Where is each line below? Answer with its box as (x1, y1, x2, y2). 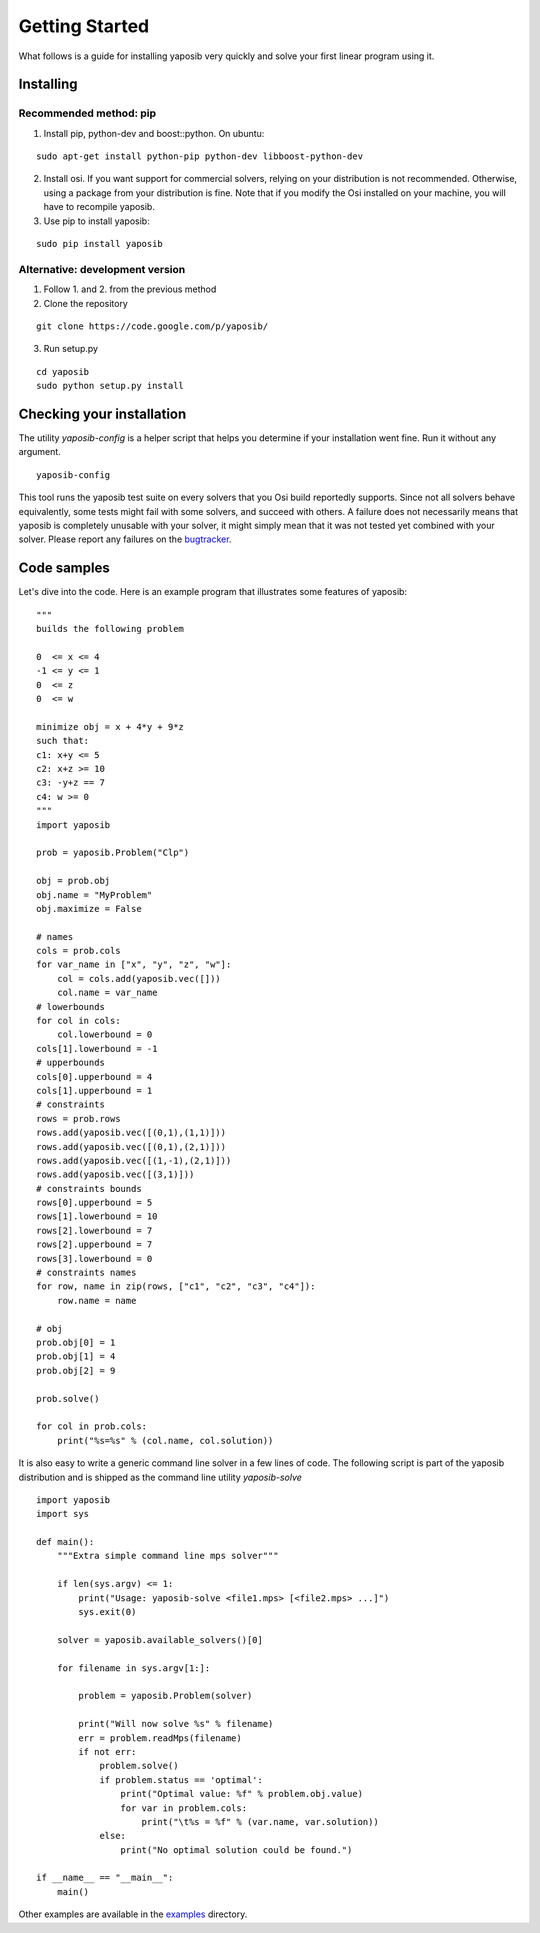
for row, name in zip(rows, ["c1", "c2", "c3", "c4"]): (36, 1281, 316, 1292)
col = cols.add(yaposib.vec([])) (56, 973, 222, 984)
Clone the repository (43, 297, 129, 309)
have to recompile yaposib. (43, 201, 155, 213)
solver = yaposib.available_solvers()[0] (56, 1634, 264, 1645)
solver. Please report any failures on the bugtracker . (18, 533, 232, 545)
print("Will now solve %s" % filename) (78, 1718, 274, 1730)
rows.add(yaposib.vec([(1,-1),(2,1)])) (36, 1155, 232, 1166)
